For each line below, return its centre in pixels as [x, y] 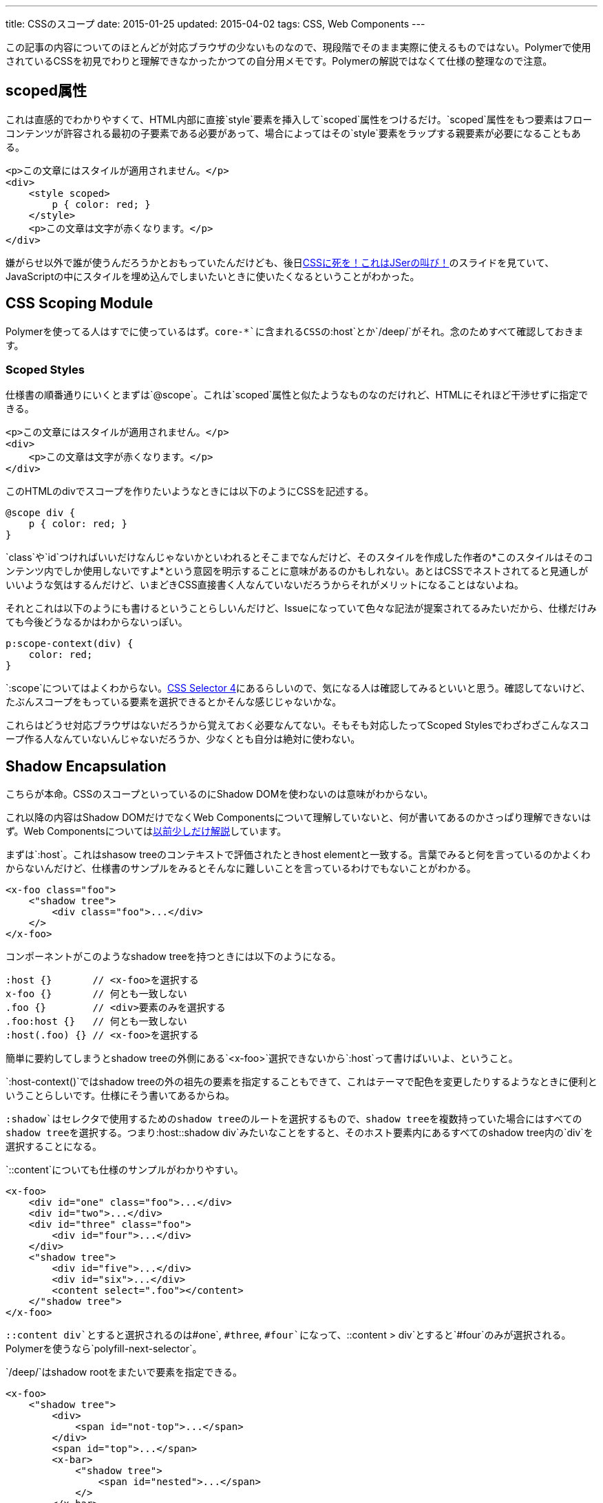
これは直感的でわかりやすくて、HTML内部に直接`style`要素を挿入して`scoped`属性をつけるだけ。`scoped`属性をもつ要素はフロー [299, 119]
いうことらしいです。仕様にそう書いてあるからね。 [120, 1096]
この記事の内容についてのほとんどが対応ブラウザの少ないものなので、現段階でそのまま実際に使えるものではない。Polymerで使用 [298, 47]
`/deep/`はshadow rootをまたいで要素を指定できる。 [124, 1372]
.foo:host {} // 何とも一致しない [96, 1022]
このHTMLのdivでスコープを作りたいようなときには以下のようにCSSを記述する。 [190, 491]
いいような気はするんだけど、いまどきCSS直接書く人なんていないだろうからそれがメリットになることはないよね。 [265, 585]
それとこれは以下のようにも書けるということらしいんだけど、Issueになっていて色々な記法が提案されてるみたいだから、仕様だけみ [301, 608]
